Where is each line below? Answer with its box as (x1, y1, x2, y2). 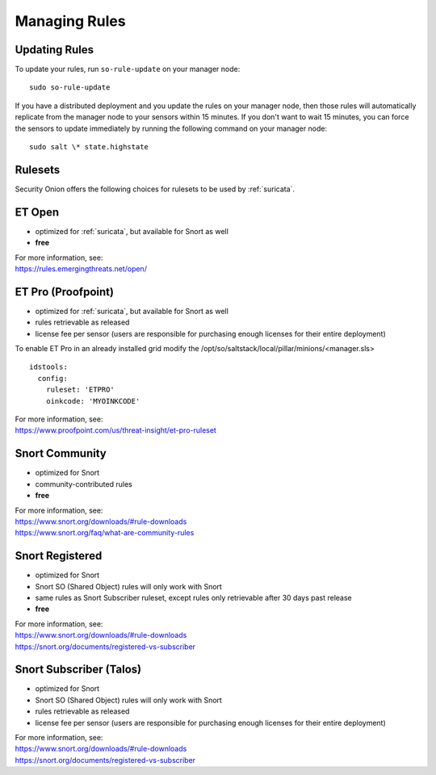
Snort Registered (15, 549, 103, 563)
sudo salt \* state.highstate (29, 142, 149, 152)
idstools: (29, 362, 68, 371)
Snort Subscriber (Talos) (15, 663, 141, 677)
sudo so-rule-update (29, 83, 111, 92)
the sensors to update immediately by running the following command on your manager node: (15, 124, 327, 133)
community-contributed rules (35, 479, 132, 488)
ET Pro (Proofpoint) (15, 285, 115, 299)
